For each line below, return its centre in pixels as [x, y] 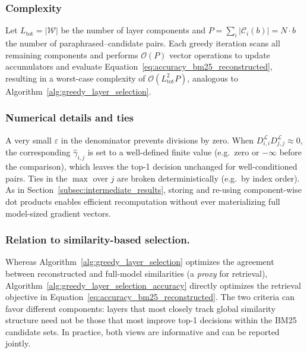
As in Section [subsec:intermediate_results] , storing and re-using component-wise [153, 190]
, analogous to [213, 78]
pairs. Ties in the [37, 178]
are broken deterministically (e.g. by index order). [208, 178]
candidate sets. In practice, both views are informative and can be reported [143, 331]
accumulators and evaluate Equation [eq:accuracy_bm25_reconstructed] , [139, 66]
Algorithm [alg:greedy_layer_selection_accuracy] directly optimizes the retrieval [153, 285]
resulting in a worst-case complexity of [75, 78]
